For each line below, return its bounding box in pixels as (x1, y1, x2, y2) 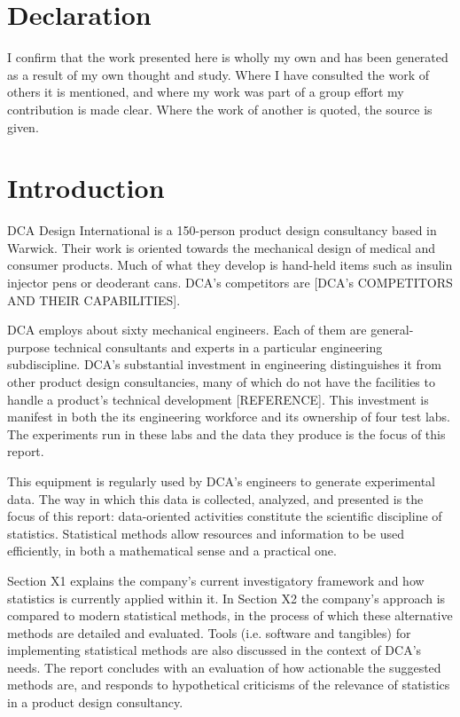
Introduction (7, 169, 165, 206)
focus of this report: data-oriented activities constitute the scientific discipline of (7, 507, 442, 525)
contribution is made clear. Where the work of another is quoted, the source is (7, 99, 433, 118)
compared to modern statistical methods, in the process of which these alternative (7, 606, 453, 625)
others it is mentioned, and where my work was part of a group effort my (7, 83, 404, 101)
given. (7, 117, 39, 136)
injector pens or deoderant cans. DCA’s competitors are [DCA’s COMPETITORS (7, 273, 453, 291)
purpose (7, 337, 50, 356)
